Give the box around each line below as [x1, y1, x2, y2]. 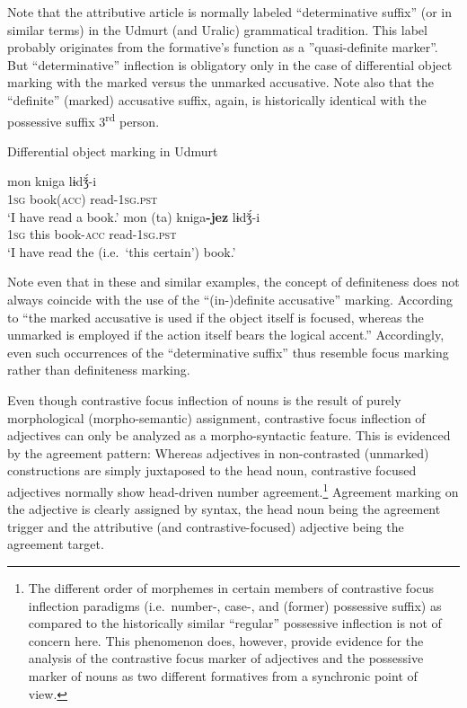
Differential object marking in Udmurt [7, 141, 218, 160]
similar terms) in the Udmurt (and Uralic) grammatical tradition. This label [7, 20, 427, 39]
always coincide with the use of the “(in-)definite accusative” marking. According [7, 289, 454, 308]
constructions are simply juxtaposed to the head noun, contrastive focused [7, 461, 417, 480]
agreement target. [7, 535, 104, 553]
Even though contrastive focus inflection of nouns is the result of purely [7, 390, 401, 409]
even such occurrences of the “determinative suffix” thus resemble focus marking [7, 342, 449, 361]
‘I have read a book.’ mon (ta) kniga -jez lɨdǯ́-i [7, 207, 260, 226]
